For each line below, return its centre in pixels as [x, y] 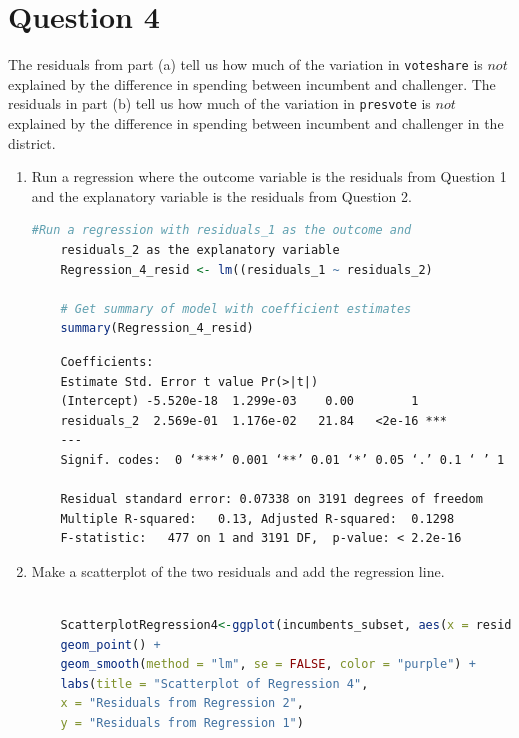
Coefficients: [107, 361]
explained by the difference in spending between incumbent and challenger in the [256, 123]
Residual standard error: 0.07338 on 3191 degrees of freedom [271, 499]
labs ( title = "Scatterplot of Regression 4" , [214, 683]
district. [32, 142]
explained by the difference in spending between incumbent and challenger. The [252, 83]
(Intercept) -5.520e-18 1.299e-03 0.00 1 [239, 401]
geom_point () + [110, 644]
